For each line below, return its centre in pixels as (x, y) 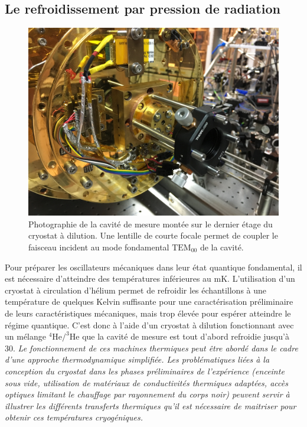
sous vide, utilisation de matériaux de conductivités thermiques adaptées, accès (146, 382)
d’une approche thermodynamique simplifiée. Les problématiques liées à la (137, 359)
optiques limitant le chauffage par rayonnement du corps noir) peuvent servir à (147, 394)
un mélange (25, 336)
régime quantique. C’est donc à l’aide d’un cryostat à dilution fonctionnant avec (149, 325)
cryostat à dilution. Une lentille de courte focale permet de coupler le (153, 235)
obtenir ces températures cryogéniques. (74, 417)
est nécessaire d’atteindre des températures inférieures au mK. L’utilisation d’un (150, 278)
